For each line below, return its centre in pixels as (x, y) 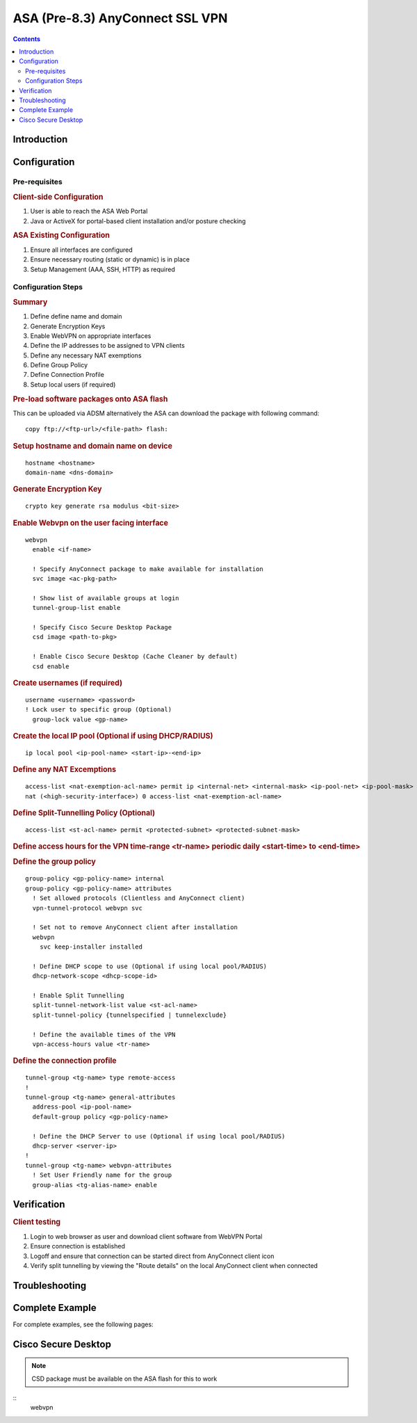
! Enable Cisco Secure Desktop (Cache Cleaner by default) (135, 657)
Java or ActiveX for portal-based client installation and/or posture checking (138, 221)
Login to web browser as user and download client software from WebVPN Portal (146, 1236)
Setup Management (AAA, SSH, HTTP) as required (103, 269)
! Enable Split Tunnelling (78, 996)
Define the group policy (55, 862)
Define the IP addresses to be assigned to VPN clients (108, 346)
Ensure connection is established (77, 1246)
